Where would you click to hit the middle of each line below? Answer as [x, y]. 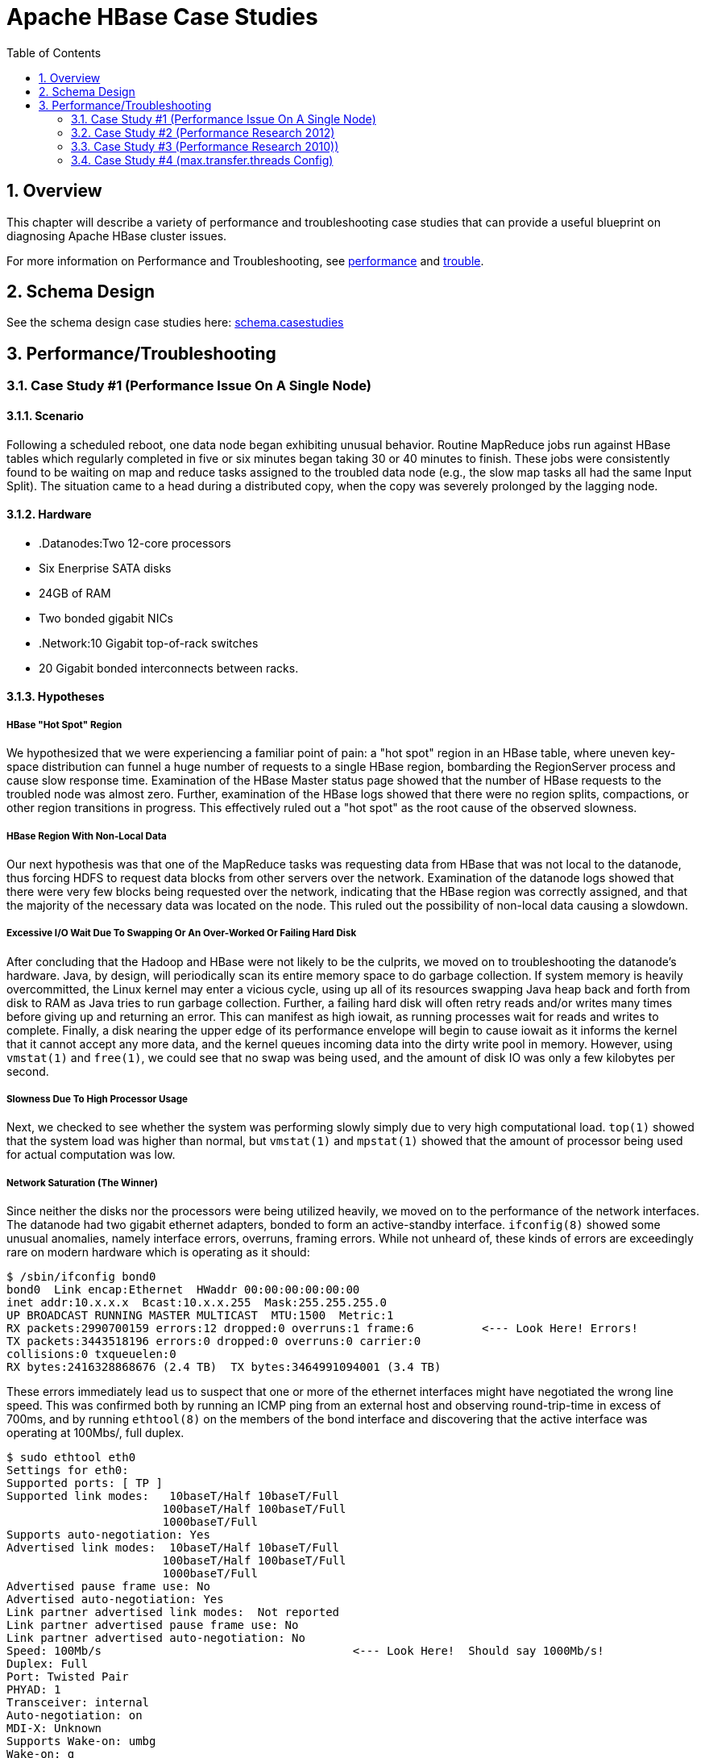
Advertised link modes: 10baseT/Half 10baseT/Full [173, 1548]
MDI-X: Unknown [54, 1729]
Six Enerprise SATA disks [105, 568]
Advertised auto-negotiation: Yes [115, 1600]
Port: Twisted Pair [68, 1677]
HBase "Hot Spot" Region [64, 725]
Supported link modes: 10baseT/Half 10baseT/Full [173, 1496]
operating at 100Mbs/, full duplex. [95, 1433]
